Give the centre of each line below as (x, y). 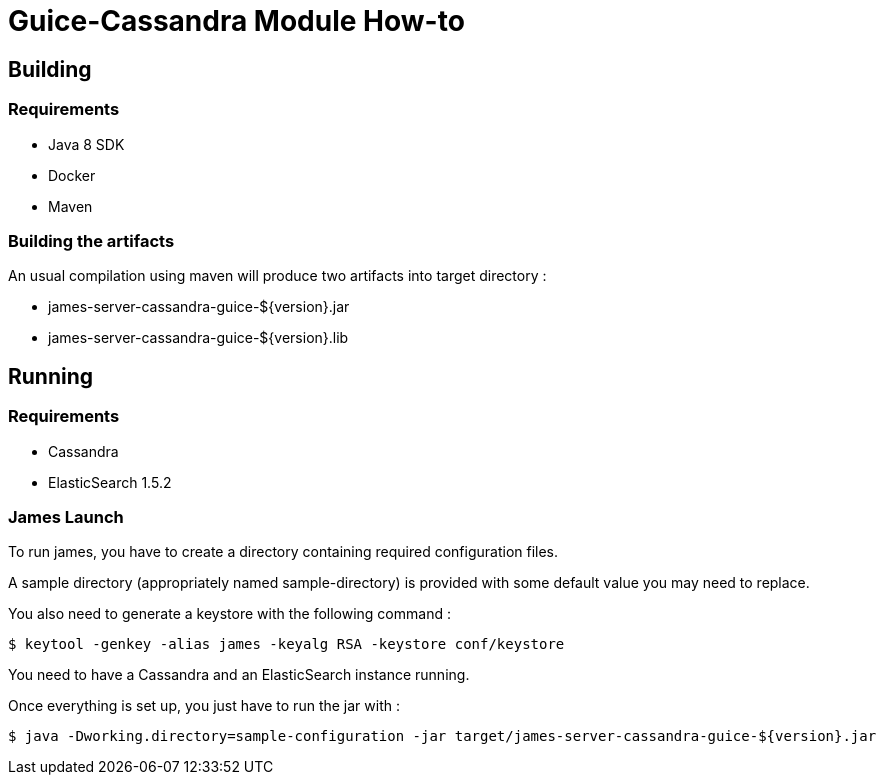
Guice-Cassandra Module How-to (236, 21)
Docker (72, 175)
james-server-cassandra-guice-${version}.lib (198, 338)
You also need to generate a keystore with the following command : (229, 614)
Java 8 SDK (86, 144)
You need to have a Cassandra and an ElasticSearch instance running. (239, 675)
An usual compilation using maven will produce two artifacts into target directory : (277, 276)
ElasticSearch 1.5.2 (110, 482)
